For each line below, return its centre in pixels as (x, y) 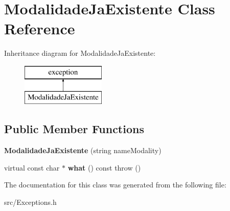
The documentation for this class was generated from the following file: (115, 185)
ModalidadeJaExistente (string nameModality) (83, 150)
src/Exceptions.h (30, 202)
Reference (40, 28)
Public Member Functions (74, 129)
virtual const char (32, 167)
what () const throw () (104, 167)
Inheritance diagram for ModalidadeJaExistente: (80, 53)
